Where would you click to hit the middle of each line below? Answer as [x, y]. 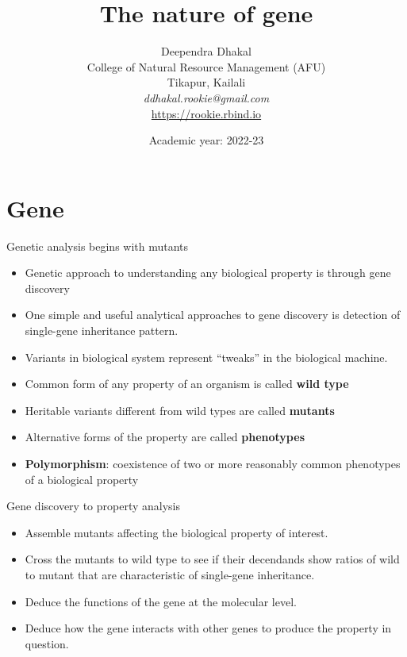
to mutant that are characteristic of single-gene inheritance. [170, 574]
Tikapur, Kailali [206, 82]
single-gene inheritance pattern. [102, 330]
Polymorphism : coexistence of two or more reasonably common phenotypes [213, 463]
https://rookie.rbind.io [206, 113]
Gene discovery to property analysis [94, 506]
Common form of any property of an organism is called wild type [187, 384]
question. [47, 643]
